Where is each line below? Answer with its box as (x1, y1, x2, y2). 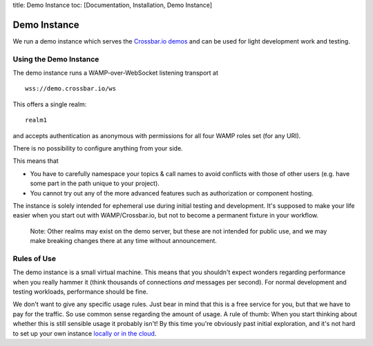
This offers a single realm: (12, 100, 87, 108)
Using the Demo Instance (12, 54, 99, 64)
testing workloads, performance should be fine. (12, 287, 149, 296)
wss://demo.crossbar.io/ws (25, 85, 117, 93)
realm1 (25, 116, 48, 124)
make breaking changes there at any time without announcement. (30, 237, 218, 245)
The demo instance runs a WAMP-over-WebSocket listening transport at (12, 69, 219, 77)
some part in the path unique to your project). (30, 180, 160, 188)
